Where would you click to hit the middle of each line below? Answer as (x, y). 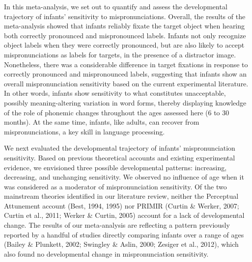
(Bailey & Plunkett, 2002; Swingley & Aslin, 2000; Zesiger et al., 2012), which (121, 244)
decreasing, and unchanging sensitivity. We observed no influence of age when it (124, 177)
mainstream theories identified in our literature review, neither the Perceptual (121, 196)
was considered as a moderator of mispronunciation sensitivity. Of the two (115, 186)
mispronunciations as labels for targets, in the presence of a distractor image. (120, 54)
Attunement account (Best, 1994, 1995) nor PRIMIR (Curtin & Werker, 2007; (122, 205)
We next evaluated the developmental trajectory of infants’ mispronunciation (120, 148)
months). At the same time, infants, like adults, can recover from (102, 122)
